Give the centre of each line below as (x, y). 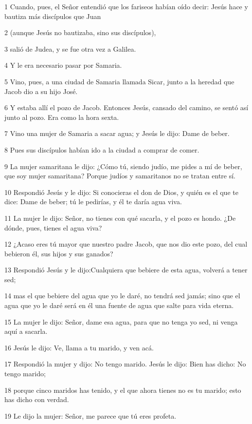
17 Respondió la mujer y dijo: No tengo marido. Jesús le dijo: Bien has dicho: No (125, 364)
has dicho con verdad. (37, 399)
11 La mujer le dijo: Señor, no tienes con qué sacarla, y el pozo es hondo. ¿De (120, 218)
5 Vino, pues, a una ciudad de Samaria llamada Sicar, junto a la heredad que (119, 81)
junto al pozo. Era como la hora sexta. (62, 117)
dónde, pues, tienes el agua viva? (53, 227)
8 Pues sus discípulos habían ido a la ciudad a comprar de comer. (102, 149)
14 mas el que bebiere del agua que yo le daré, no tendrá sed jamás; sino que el (122, 296)
